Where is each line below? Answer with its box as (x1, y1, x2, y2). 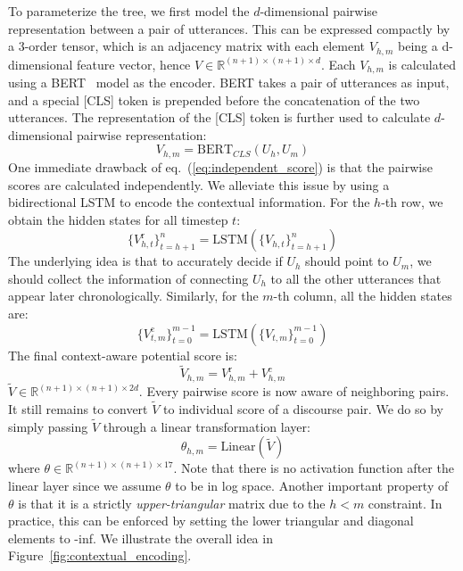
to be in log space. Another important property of (175, 476, 449, 494)
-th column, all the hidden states (273, 286, 452, 305)
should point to (305, 252, 389, 270)
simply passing (8, 417, 88, 435)
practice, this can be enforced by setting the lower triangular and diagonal (8, 511, 414, 530)
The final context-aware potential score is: (8, 345, 237, 364)
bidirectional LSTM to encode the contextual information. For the (8, 193, 370, 211)
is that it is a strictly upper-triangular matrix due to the (18, 493, 326, 512)
